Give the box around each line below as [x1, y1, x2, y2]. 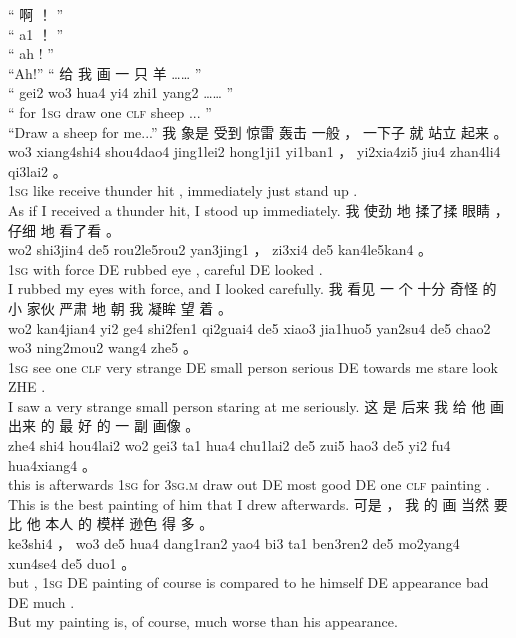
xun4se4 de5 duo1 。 [8, 552, 136, 573]
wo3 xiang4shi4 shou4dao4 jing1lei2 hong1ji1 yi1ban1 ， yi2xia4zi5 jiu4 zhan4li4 [8, 141, 501, 162]
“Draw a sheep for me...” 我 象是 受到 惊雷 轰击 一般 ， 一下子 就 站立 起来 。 [8, 121, 508, 142]
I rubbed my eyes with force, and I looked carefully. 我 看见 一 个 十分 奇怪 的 [8, 278, 497, 299]
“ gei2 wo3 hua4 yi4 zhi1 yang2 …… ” [8, 82, 234, 103]
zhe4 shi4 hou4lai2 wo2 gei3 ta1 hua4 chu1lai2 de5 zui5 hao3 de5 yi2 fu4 [8, 435, 451, 456]
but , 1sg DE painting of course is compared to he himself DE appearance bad [8, 572, 489, 593]
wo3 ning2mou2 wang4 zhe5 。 [8, 337, 197, 358]
